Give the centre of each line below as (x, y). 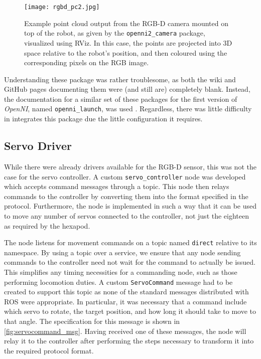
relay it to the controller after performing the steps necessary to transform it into (129, 341)
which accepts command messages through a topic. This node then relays (117, 186)
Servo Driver (38, 146)
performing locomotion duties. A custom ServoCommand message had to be (118, 282)
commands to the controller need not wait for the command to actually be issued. (130, 262)
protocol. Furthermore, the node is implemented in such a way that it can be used (130, 206)
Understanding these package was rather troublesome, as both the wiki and (120, 79)
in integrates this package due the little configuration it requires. (103, 119)
